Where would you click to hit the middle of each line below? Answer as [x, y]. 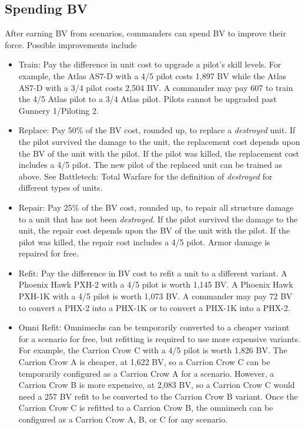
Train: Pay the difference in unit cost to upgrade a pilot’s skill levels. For [150, 64]
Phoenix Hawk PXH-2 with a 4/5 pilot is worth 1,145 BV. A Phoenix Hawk [156, 284]
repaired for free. [48, 253]
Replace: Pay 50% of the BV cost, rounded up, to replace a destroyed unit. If [157, 130]
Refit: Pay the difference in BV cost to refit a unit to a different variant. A [153, 273]
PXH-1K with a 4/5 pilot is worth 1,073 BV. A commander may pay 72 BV [155, 296]
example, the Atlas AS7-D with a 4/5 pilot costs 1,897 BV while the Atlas [152, 75]
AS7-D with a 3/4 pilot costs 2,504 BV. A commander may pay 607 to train [156, 87]
